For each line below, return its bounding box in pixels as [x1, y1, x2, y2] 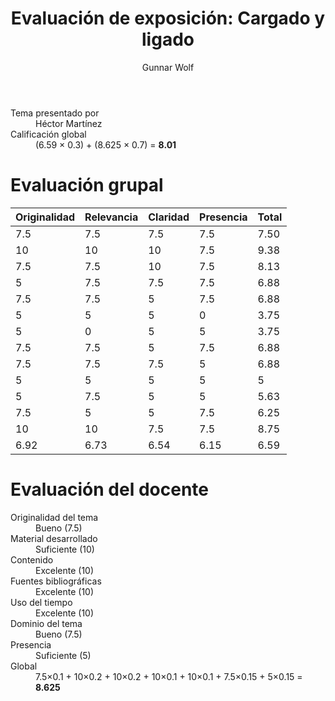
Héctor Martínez [35, 117, 103, 129]
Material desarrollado [10, 532, 98, 544]
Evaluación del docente [10, 478, 209, 501]
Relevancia [84, 210, 139, 224]
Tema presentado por [10, 107, 100, 119]
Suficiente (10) [35, 543, 95, 555]
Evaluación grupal [10, 174, 164, 197]
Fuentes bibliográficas [10, 575, 102, 587]
